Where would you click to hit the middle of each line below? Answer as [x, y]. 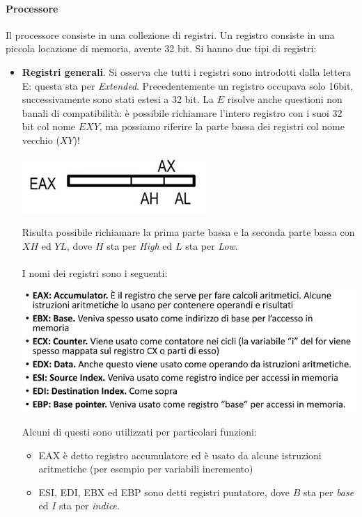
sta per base [329, 492]
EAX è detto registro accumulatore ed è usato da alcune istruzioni [180, 455]
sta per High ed [140, 245]
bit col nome [49, 126]
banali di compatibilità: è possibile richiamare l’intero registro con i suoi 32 [182, 112]
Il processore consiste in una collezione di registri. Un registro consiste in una [170, 34]
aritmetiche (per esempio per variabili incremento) [146, 469]
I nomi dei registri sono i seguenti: [95, 272]
